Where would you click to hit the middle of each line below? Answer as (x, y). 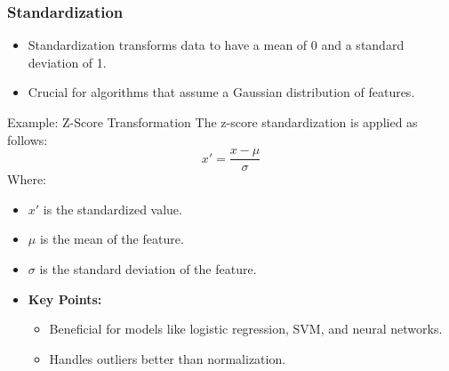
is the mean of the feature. (112, 239)
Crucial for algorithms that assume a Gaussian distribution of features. (221, 92)
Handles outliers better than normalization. (168, 358)
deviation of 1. (67, 62)
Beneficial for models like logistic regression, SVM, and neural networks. (246, 329)
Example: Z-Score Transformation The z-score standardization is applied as (212, 122)
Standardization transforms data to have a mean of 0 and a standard (216, 45)
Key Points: (65, 298)
